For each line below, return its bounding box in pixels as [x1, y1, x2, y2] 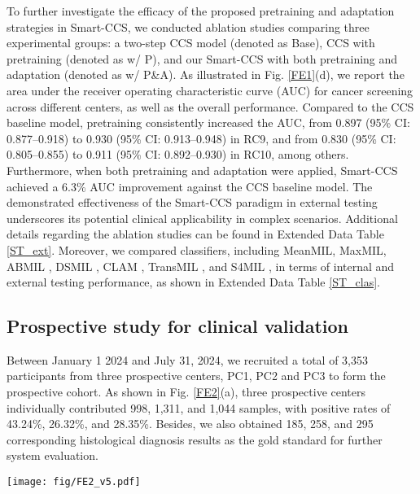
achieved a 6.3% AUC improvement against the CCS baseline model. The [7, 177, 373, 195]
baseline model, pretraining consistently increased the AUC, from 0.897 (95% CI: [7, 114, 410, 131]
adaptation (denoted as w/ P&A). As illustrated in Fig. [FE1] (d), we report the [7, 66, 405, 83]
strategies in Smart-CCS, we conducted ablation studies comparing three [7, 18, 370, 35]
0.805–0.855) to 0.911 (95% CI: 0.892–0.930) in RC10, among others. [7, 146, 349, 163]
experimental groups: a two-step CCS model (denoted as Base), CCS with [7, 34, 375, 51]
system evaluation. [7, 447, 98, 464]
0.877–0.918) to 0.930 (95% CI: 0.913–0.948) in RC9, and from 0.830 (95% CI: [7, 129, 396, 146]
